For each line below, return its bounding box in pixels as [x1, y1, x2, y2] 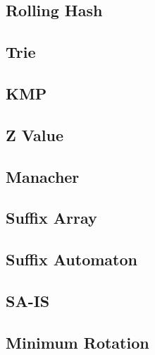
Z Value [6, 124, 63, 145]
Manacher [6, 165, 80, 187]
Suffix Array [6, 207, 97, 229]
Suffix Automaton [6, 248, 137, 270]
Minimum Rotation [6, 331, 149, 353]
